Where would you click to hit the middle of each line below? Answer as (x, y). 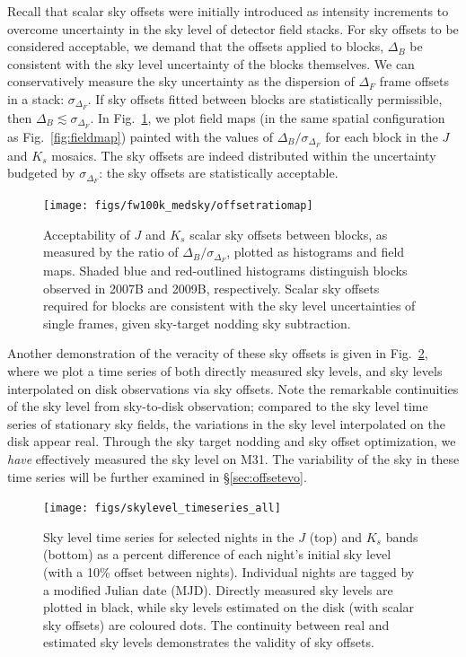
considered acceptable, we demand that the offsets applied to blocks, (196, 46)
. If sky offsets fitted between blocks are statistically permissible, (265, 98)
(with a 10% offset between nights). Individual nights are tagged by (229, 572)
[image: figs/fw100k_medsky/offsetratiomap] (178, 206)
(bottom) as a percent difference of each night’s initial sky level (217, 554)
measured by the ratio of (111, 252)
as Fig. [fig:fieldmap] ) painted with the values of (140, 136)
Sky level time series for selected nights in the (169, 536)
